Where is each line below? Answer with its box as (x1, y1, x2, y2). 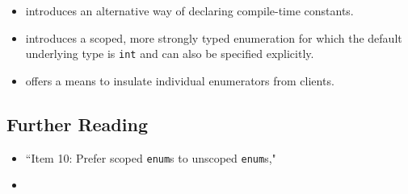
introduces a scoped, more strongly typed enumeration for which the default (25, 29, 402, 46)
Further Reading (6, 111, 148, 136)
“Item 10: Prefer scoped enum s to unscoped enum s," (25, 149, 276, 166)
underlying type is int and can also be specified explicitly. (25, 45, 314, 62)
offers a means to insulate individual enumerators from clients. (25, 72, 334, 89)
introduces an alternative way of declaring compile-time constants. (25, 2, 354, 19)
